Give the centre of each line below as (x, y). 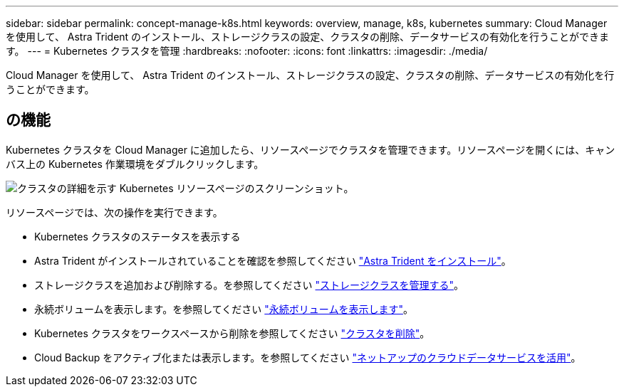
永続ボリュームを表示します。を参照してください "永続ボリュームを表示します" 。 (224, 309)
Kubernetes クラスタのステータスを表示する (137, 236)
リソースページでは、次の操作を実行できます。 (114, 212)
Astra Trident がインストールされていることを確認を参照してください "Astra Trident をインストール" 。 (273, 260)
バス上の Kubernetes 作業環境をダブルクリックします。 (135, 164)
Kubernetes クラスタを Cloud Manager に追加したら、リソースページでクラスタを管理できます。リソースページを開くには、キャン (311, 149)
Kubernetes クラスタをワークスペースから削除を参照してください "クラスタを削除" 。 (232, 333)
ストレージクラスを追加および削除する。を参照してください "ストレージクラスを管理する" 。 (249, 285)
